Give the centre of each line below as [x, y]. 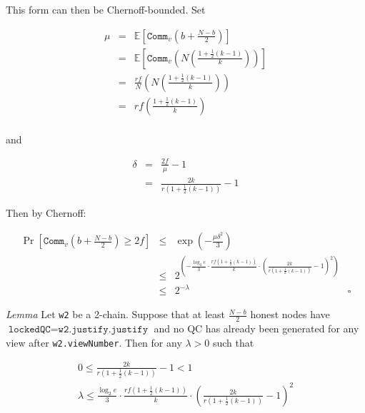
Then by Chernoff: [46, 212]
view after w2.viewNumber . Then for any [94, 342]
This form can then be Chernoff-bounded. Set [106, 9]
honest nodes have [290, 314]
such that [233, 342]
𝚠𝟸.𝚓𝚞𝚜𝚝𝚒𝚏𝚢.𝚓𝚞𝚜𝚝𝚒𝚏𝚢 [103, 330]
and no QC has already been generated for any [256, 328]
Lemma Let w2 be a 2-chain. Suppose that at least [115, 314]
